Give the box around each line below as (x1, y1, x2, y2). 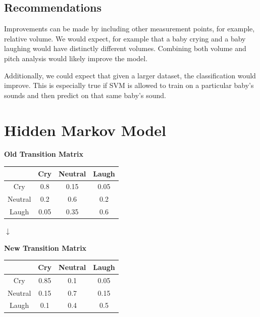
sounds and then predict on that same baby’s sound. (4, 89, 166, 100)
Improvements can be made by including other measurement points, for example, (4, 23, 255, 34)
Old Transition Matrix (4, 149, 84, 159)
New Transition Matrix (4, 242, 87, 253)
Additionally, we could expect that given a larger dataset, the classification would (4, 70, 256, 80)
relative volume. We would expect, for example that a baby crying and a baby (4, 33, 246, 43)
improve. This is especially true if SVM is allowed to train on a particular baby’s (4, 80, 254, 90)
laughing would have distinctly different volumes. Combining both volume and (4, 43, 246, 54)
